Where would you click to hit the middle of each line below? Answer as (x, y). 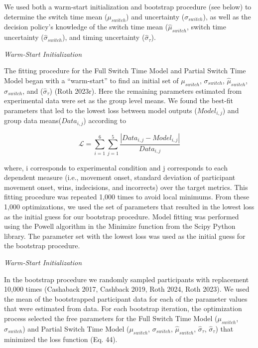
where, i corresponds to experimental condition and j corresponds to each (116, 167)
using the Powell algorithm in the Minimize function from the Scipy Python (120, 226)
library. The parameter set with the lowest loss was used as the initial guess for (125, 236)
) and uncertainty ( (155, 16)
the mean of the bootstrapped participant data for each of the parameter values (126, 298)
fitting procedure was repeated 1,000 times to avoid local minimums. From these (127, 197)
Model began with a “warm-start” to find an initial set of (91, 80)
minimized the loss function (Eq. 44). (61, 339)
